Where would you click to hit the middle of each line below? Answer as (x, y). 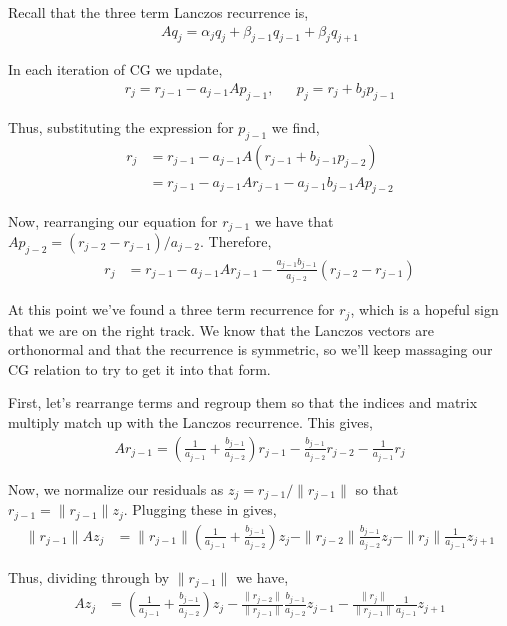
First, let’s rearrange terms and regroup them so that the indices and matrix (243, 402)
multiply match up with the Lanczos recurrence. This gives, (190, 422)
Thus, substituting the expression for (121, 126)
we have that (294, 220)
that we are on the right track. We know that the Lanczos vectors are (221, 329)
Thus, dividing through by (89, 576)
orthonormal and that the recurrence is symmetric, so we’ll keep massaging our (250, 349)
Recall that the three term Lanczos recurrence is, (158, 12)
